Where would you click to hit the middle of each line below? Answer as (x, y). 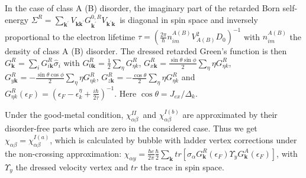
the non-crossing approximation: (63, 153)
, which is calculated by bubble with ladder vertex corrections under (173, 140)
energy (17, 19)
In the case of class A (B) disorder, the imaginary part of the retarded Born (142, 8)
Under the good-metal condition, (64, 115)
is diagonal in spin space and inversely (189, 19)
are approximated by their (230, 115)
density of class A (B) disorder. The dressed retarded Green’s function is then (146, 51)
